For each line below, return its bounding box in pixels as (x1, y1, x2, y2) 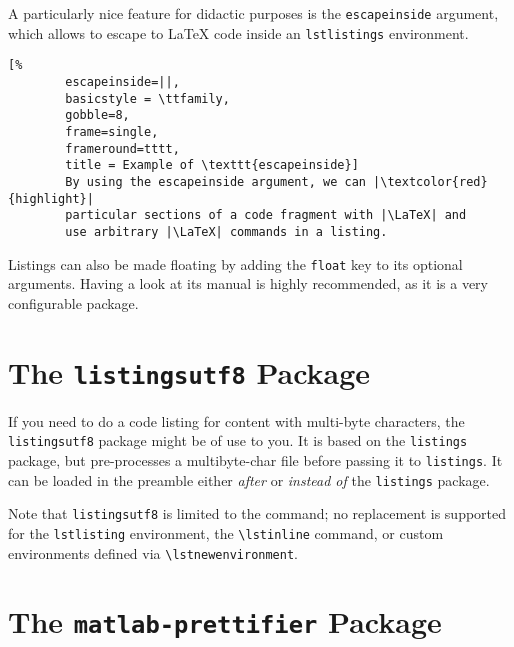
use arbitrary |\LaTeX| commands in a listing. (65, 224, 388, 239)
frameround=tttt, (65, 141, 180, 156)
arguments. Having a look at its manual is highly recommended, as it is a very (8, 273, 488, 294)
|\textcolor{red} (373, 174, 488, 189)
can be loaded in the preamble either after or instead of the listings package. (8, 469, 490, 490)
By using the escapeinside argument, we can (65, 174, 366, 189)
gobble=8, (65, 108, 130, 123)
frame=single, (65, 124, 159, 139)
